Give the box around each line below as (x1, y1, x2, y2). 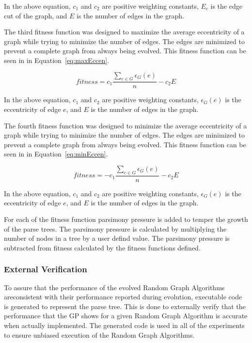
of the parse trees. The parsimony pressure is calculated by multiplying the (4, 223, 227, 234)
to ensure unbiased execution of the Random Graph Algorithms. (4, 329, 195, 340)
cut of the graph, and (4, 10, 67, 20)
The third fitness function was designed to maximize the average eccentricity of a (4, 27, 245, 37)
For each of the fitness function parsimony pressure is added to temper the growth (4, 214, 248, 224)
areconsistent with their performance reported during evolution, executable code (4, 292, 242, 302)
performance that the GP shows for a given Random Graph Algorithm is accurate (4, 311, 248, 321)
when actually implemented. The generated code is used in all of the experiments (4, 320, 245, 330)
